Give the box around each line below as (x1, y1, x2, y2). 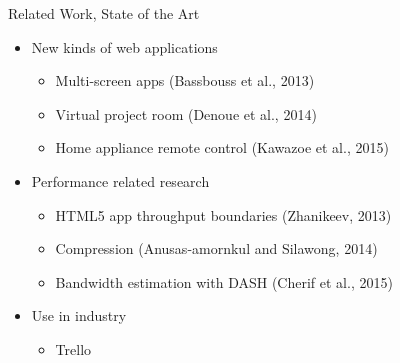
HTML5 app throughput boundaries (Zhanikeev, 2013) (55, 204, 392, 225)
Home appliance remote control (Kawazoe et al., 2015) (55, 137, 389, 158)
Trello (55, 338, 92, 359)
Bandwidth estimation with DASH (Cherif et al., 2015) (55, 271, 393, 292)
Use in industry (31, 305, 127, 326)
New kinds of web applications (31, 36, 218, 57)
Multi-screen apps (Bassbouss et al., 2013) (55, 70, 315, 91)
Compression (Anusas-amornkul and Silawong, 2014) (55, 238, 378, 259)
